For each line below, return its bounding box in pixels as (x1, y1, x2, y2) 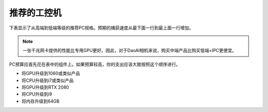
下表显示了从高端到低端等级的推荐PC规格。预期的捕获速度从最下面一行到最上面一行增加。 (9, 25, 194, 31)
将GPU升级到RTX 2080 (21, 84, 69, 90)
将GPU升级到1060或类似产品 (21, 70, 80, 76)
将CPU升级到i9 (21, 91, 52, 97)
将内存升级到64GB (21, 98, 60, 104)
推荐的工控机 (9, 7, 62, 18)
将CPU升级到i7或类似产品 (21, 77, 74, 83)
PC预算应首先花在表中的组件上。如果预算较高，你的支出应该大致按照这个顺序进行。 (9, 61, 181, 67)
